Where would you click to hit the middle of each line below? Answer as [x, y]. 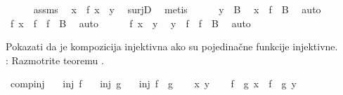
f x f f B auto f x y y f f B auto [130, 23]
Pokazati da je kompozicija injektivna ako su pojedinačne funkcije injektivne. [172, 46]
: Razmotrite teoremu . [55, 60]
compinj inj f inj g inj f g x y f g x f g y [153, 83]
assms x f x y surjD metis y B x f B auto [177, 9]
